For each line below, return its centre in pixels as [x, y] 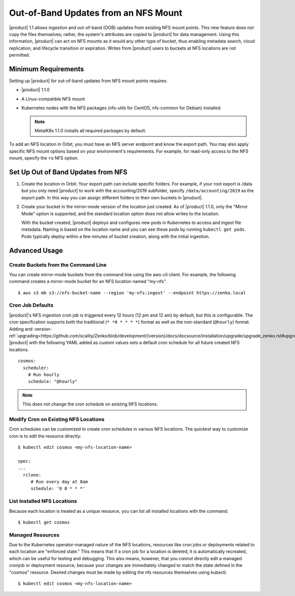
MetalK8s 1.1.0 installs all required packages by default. [90, 130]
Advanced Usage [36, 250]
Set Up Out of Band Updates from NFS [68, 172]
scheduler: [36, 368]
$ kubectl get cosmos [44, 522]
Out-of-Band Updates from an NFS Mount [96, 13]
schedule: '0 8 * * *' [58, 489]
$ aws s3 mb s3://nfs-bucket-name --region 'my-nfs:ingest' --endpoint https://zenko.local [132, 293]
